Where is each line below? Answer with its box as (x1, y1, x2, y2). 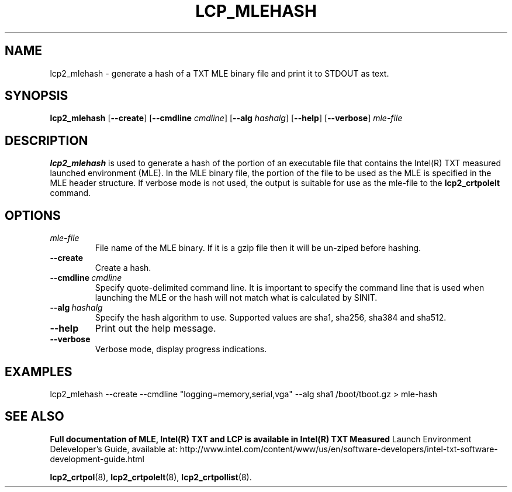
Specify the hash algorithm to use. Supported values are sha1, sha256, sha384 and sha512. (95, 312, 447, 323)
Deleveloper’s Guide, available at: (50, 443, 178, 454)
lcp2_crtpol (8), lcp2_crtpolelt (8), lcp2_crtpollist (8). (50, 472, 252, 482)
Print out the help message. (95, 322, 216, 335)
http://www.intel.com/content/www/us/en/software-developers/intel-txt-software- (179, 443, 498, 454)
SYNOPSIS (5, 88, 68, 104)
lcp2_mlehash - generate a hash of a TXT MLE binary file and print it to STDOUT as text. (50, 68, 389, 78)
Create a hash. (95, 263, 151, 273)
